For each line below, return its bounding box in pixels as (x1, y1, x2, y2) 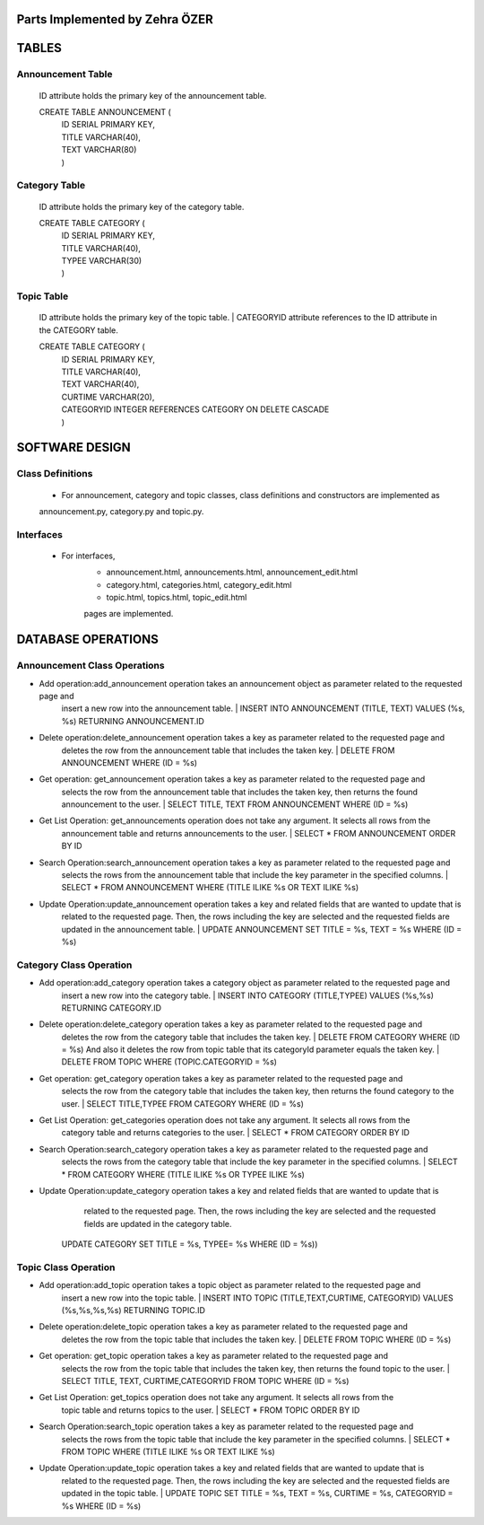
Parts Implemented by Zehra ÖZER (16, 12, 214, 27)
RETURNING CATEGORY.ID (61, 1002, 161, 1013)
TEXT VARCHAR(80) (61, 145, 137, 155)
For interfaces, (61, 550, 116, 561)
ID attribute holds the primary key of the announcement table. (39, 90, 267, 101)
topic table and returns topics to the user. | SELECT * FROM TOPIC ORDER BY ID (61, 1405, 360, 1415)
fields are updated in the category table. (83, 1218, 232, 1229)
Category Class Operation (16, 959, 133, 971)
